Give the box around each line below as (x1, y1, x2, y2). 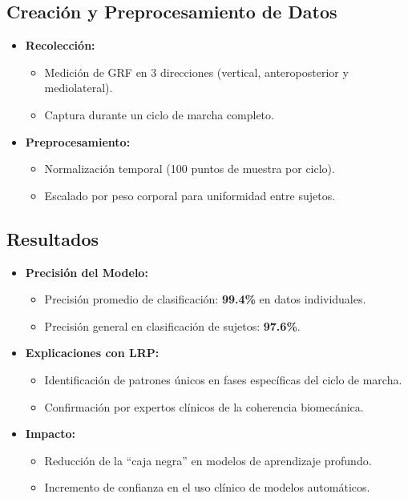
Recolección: (25, 37, 95, 54)
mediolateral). (44, 79, 113, 96)
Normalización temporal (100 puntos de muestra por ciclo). (44, 160, 335, 177)
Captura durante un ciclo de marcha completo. (44, 106, 274, 122)
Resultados (6, 226, 99, 251)
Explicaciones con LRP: (25, 344, 160, 361)
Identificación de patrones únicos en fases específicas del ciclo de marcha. (44, 371, 402, 388)
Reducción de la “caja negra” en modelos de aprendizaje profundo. (44, 452, 372, 468)
